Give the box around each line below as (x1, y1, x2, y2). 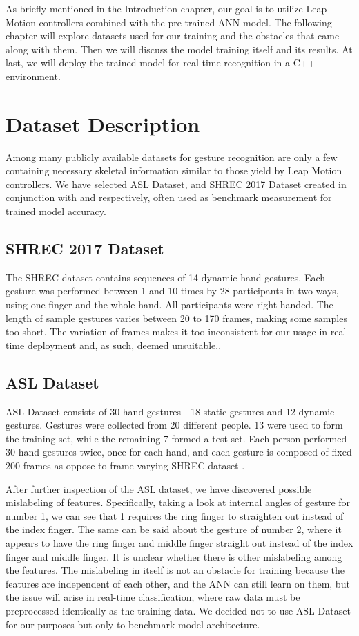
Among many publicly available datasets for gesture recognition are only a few (6, 149, 338, 164)
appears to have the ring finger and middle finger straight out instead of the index (6, 535, 353, 550)
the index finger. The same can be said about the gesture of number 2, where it (6, 522, 342, 536)
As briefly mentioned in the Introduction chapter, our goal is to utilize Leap (6, 1, 327, 15)
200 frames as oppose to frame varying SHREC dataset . (6, 458, 245, 472)
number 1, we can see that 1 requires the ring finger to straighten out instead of (6, 508, 344, 523)
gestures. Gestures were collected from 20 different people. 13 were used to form (6, 418, 343, 432)
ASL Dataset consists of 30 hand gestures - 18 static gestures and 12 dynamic (6, 404, 335, 418)
